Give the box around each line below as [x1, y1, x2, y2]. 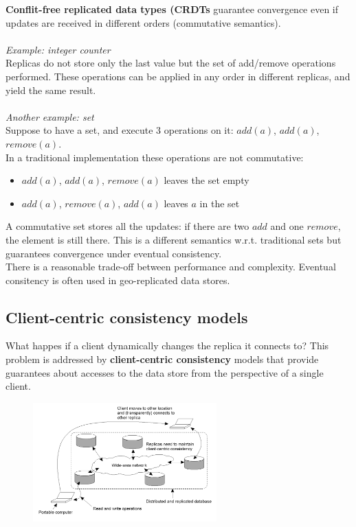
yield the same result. [5, 82, 96, 97]
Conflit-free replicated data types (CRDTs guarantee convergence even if [5, 2, 339, 16]
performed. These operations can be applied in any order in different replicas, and [5, 69, 351, 83]
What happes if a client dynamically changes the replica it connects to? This [5, 338, 329, 353]
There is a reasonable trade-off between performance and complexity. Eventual [5, 259, 336, 274]
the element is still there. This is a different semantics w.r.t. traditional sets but [5, 232, 342, 246]
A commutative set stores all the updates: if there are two [5, 219, 249, 233]
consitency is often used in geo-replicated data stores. [5, 272, 230, 287]
